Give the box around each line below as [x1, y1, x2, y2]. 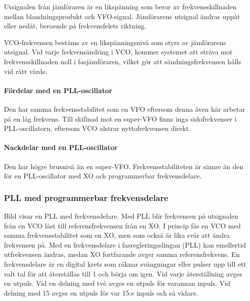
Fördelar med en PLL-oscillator [4, 85, 113, 95]
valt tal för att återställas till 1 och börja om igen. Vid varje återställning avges [4, 268, 243, 278]
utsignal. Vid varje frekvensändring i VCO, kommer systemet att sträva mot [4, 47, 233, 57]
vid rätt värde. [4, 66, 47, 76]
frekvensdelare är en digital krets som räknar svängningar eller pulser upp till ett [4, 258, 247, 269]
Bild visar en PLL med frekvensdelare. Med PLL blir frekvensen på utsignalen [4, 210, 239, 221]
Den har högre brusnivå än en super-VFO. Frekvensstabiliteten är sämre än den [4, 161, 244, 171]
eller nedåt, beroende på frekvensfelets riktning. [4, 21, 147, 31]
